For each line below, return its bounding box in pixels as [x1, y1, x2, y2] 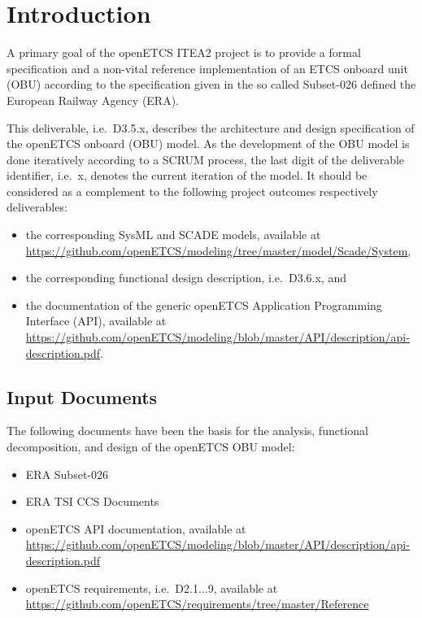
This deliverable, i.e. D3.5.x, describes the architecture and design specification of [7, 119, 415, 136]
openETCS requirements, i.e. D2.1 [25, 579, 198, 596]
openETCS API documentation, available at [25, 520, 246, 537]
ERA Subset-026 [25, 465, 108, 482]
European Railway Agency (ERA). [7, 91, 180, 108]
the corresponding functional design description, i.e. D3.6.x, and [25, 269, 346, 286]
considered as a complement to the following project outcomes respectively [7, 182, 378, 199]
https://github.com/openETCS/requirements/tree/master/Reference [25, 595, 369, 612]
